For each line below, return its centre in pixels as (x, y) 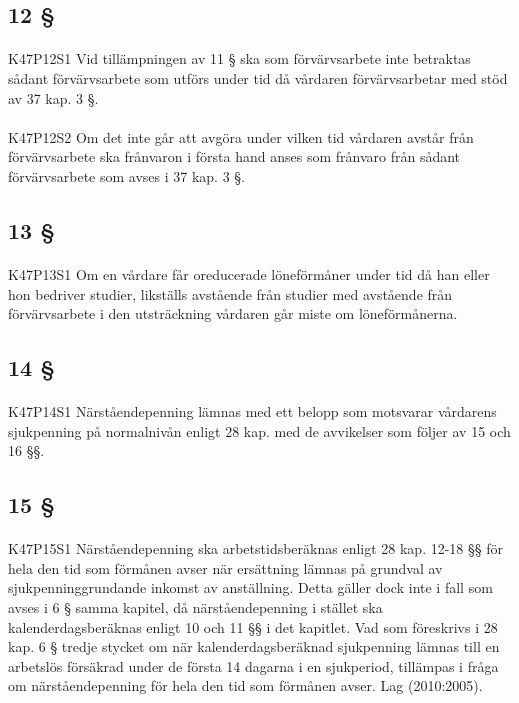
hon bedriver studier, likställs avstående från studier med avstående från (230, 293)
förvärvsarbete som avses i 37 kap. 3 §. (127, 175)
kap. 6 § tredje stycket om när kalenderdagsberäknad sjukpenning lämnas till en (254, 646)
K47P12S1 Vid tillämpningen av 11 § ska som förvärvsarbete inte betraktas (239, 58)
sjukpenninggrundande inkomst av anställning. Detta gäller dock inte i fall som (250, 587)
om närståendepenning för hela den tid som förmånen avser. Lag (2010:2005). (245, 685)
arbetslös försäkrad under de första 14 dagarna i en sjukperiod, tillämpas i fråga (253, 665)
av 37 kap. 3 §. (53, 97)
